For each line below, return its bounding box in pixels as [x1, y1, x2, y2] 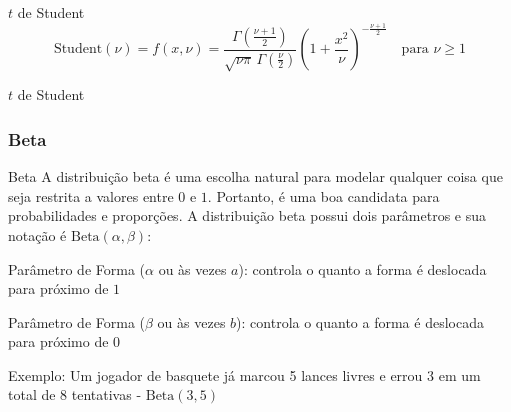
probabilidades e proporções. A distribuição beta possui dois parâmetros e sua [8, 205, 487, 226]
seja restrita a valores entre [8, 185, 174, 206]
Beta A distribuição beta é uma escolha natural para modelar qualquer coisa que [8, 166, 503, 187]
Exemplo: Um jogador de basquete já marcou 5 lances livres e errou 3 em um [8, 364, 481, 385]
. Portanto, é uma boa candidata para [207, 185, 440, 206]
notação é [8, 224, 67, 245]
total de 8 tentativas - [8, 384, 142, 405]
